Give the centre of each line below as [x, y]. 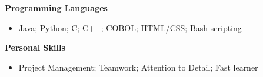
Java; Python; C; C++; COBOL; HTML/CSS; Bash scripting [130, 27]
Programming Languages [56, 8]
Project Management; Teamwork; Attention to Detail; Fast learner [138, 67]
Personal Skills [35, 47]
